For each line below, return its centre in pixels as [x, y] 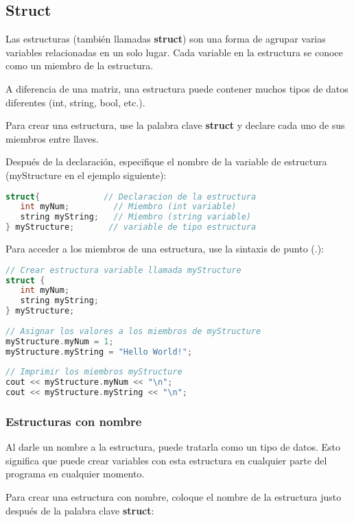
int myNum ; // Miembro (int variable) [128, 207]
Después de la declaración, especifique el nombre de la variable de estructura [166, 162]
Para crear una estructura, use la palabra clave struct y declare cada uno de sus [175, 125]
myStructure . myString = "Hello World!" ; [99, 352]
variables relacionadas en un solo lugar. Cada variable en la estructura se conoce [174, 52]
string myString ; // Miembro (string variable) [135, 217]
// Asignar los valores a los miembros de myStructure [133, 331]
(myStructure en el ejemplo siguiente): [86, 175]
